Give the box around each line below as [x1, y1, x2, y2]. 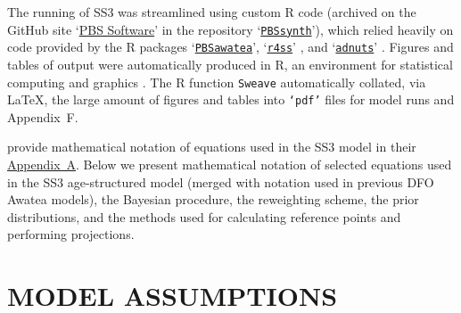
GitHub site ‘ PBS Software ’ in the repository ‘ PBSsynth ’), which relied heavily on [7, 20, 454, 38]
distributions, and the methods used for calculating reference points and [7, 207, 401, 226]
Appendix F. [7, 107, 78, 126]
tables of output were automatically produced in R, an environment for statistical [7, 54, 453, 73]
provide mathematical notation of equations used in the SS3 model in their [7, 137, 416, 156]
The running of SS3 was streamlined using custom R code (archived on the [7, 3, 416, 21]
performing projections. [7, 225, 135, 243]
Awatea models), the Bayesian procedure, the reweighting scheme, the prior [7, 190, 419, 209]
